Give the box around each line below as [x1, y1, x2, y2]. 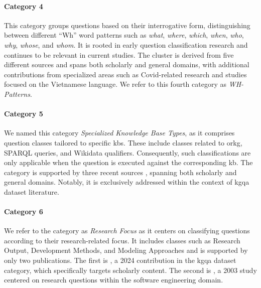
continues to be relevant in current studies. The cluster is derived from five [4, 49, 234, 60]
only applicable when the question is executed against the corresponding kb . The [4, 157, 253, 168]
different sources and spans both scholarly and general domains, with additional [4, 59, 249, 70]
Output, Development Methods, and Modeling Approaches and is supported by [4, 245, 248, 255]
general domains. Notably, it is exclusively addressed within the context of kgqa [4, 177, 249, 187]
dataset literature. [4, 186, 59, 197]
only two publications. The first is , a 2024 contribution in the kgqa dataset [4, 255, 236, 265]
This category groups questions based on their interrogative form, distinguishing [4, 20, 250, 30]
